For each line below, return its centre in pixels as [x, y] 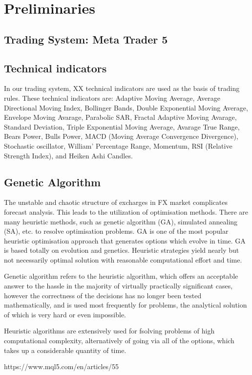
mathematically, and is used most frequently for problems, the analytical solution [126, 305]
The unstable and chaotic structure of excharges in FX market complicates [116, 202]
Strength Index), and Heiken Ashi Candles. [68, 155]
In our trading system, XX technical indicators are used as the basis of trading [122, 88]
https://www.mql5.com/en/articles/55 [62, 366]
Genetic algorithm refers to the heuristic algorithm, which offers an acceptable [121, 276]
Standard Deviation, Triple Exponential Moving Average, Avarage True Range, [122, 126]
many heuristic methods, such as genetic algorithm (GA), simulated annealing [121, 221]
